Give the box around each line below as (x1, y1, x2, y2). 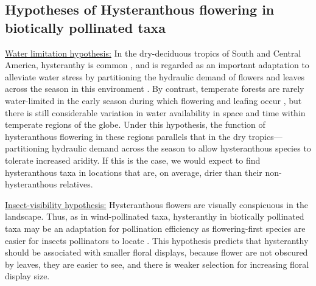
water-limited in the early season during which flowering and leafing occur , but (5, 94, 302, 106)
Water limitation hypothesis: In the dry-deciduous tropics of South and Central (5, 46, 301, 59)
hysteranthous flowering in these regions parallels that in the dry (5, 130, 246, 142)
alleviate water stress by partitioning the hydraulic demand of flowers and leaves (5, 70, 305, 83)
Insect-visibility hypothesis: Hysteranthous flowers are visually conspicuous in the (5, 198, 308, 211)
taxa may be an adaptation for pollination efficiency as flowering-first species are (5, 221, 306, 234)
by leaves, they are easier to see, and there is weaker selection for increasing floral (5, 257, 309, 270)
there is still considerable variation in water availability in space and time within (5, 106, 306, 119)
